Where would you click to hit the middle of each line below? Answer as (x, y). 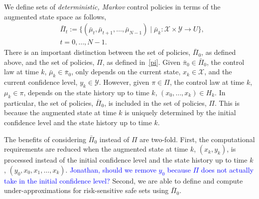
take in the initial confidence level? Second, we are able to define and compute (124, 180)
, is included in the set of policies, (155, 102)
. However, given (124, 82)
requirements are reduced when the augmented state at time (96, 149)
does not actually (227, 169)
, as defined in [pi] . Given (141, 62)
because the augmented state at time (60, 112)
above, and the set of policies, (49, 62)
